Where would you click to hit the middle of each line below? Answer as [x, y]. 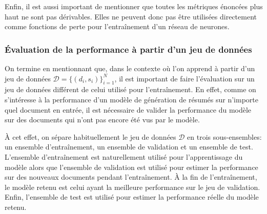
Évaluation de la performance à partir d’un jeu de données [128, 49]
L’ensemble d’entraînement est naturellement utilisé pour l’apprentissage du [124, 156]
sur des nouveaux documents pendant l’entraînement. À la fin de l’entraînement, [131, 177]
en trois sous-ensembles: [224, 136]
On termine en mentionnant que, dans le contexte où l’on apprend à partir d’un [130, 68]
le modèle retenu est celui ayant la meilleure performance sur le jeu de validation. [132, 187]
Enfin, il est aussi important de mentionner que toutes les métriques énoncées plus [134, 6]
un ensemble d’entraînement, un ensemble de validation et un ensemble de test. [129, 147]
